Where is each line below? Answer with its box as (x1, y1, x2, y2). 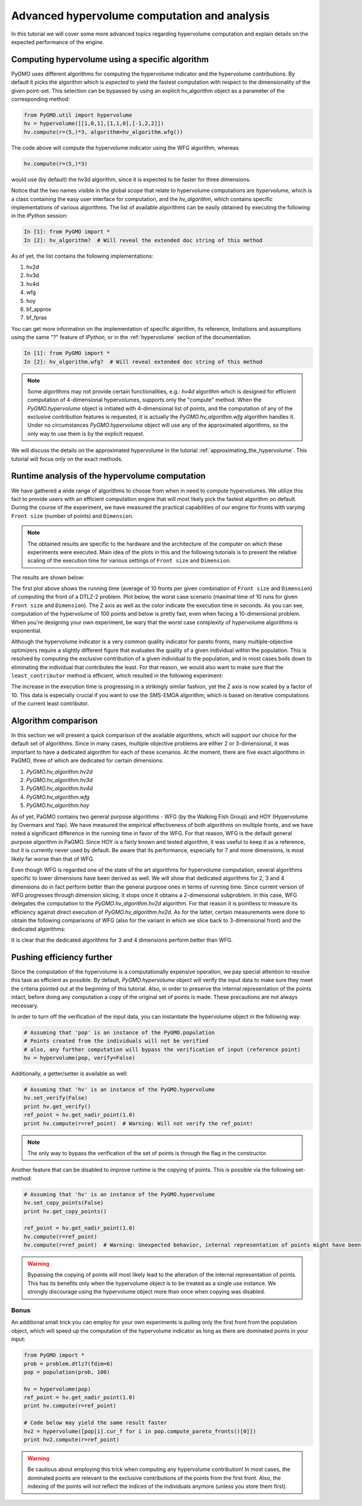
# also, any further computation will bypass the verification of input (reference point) (24, 1046, 301, 1053)
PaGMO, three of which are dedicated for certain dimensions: (11, 757, 164, 764)
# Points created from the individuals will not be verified (24, 1038, 209, 1044)
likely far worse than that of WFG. (11, 855, 95, 863)
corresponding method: (11, 95, 70, 103)
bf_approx (26, 305, 51, 313)
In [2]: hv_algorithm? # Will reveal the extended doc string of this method (24, 237, 262, 244)
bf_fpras (26, 314, 48, 321)
